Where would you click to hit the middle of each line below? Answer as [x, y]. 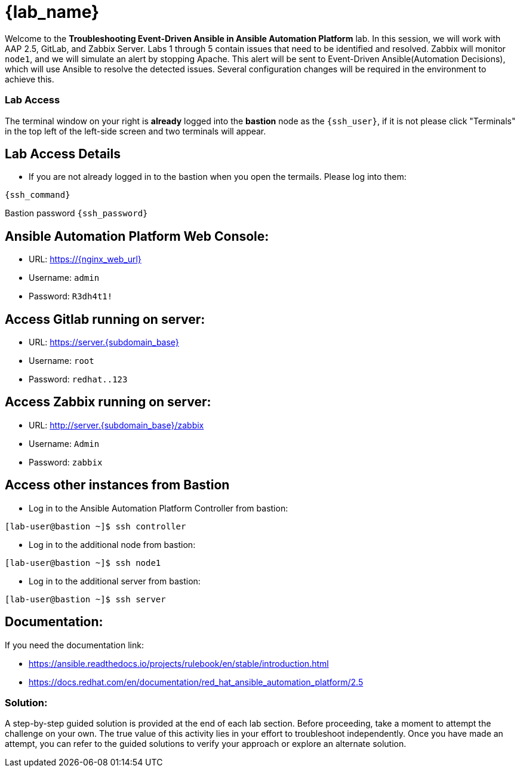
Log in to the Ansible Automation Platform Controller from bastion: [159, 508]
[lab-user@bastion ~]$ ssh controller [96, 526]
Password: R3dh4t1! [71, 296]
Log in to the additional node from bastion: [112, 544]
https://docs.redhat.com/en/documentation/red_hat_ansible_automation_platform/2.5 [196, 682]
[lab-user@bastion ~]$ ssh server [85, 599]
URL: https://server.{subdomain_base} [104, 342]
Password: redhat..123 [78, 379]
